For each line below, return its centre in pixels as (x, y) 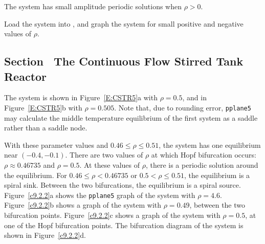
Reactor (26, 76)
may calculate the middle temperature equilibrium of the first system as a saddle (131, 117)
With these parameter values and (56, 145)
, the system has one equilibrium (210, 145)
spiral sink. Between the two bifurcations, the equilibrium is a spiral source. (123, 185)
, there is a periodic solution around (202, 165)
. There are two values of (104, 155)
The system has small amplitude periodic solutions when (93, 6)
